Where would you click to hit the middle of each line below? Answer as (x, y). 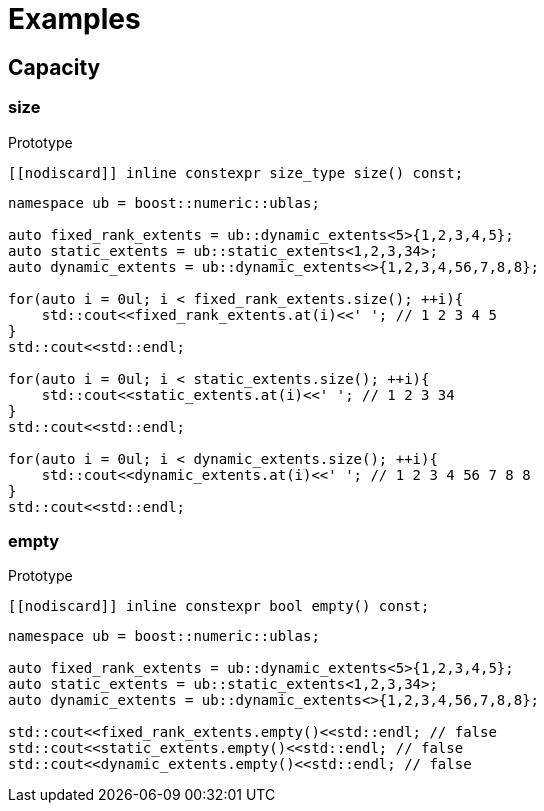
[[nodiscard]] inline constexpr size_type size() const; (236, 172)
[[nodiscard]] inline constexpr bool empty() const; (219, 606)
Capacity (54, 67)
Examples (74, 19)
